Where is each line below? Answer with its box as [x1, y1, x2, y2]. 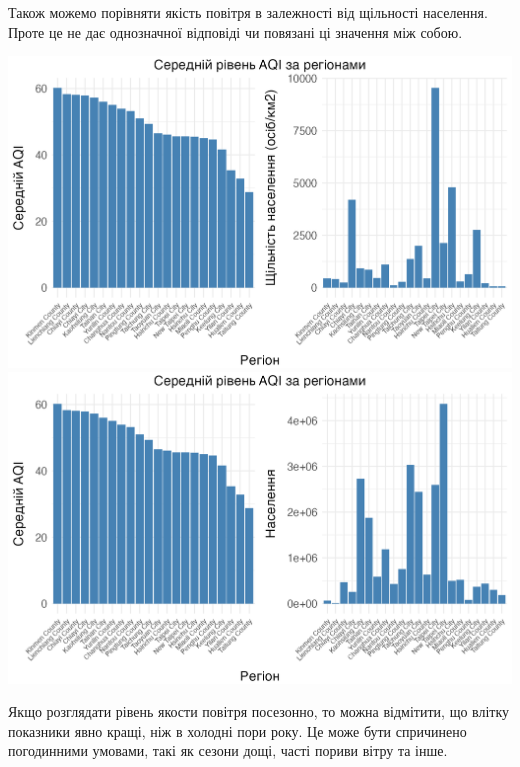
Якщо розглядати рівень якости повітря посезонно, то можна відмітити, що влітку [8, 701, 510, 722]
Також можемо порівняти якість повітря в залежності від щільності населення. [8, 2, 488, 22]
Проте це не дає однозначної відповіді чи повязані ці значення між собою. [8, 21, 463, 42]
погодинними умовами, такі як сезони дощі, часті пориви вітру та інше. [8, 740, 448, 761]
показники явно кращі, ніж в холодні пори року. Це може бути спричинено [8, 720, 467, 741]
